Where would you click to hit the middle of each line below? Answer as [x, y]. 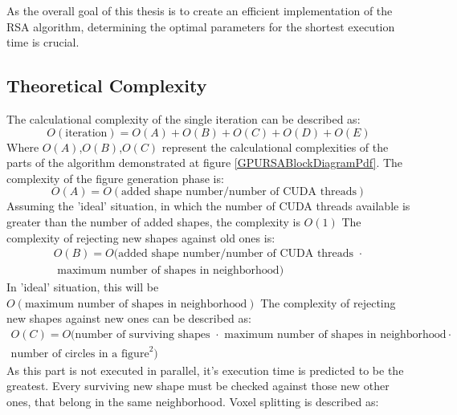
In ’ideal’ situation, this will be [83, 287]
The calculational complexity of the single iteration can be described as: [184, 118]
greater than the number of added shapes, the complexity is [153, 221]
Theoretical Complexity [107, 85]
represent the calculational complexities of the [275, 146]
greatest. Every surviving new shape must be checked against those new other [198, 386]
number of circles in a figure [80, 354]
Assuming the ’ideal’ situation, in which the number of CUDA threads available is [208, 206]
